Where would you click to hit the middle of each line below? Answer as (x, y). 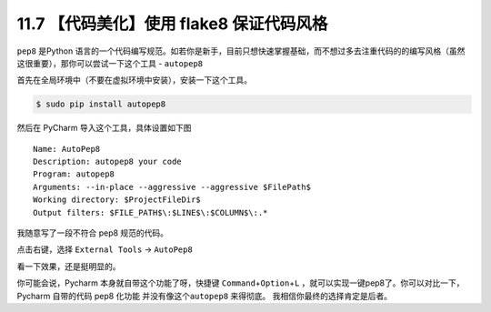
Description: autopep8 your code (107, 162)
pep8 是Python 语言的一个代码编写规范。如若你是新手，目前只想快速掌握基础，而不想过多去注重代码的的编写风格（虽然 (241, 51)
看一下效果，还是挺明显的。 (69, 266)
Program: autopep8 (74, 174)
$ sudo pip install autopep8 (101, 104)
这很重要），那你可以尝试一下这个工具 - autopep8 (110, 63)
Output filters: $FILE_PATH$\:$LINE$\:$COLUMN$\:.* (150, 212)
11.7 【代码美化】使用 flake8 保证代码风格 (172, 24)
